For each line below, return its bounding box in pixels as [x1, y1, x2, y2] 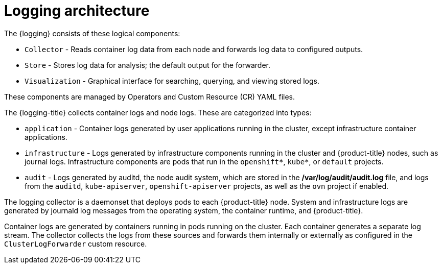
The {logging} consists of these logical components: [4, 29, 180, 38]
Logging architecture [4, 2, 150, 19]
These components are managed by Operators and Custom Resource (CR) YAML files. [4, 92, 295, 101]
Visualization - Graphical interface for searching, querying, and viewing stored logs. [25, 76, 319, 85]
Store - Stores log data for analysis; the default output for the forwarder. [25, 60, 270, 69]
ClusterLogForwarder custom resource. [4, 239, 147, 248]
